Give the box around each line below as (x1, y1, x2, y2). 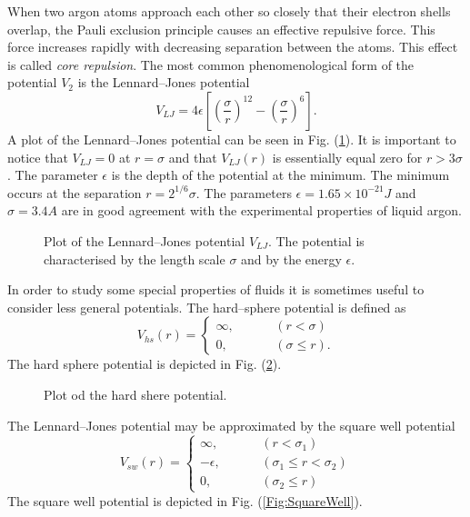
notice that (7, 147, 68, 166)
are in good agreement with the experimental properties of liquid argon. (61, 201, 462, 220)
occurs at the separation (7, 183, 142, 202)
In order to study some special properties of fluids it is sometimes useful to (7, 280, 425, 299)
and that (168, 147, 217, 166)
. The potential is (267, 231, 365, 250)
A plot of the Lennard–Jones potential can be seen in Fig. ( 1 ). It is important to (7, 129, 456, 148)
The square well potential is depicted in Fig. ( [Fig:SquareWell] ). (7, 491, 363, 510)
